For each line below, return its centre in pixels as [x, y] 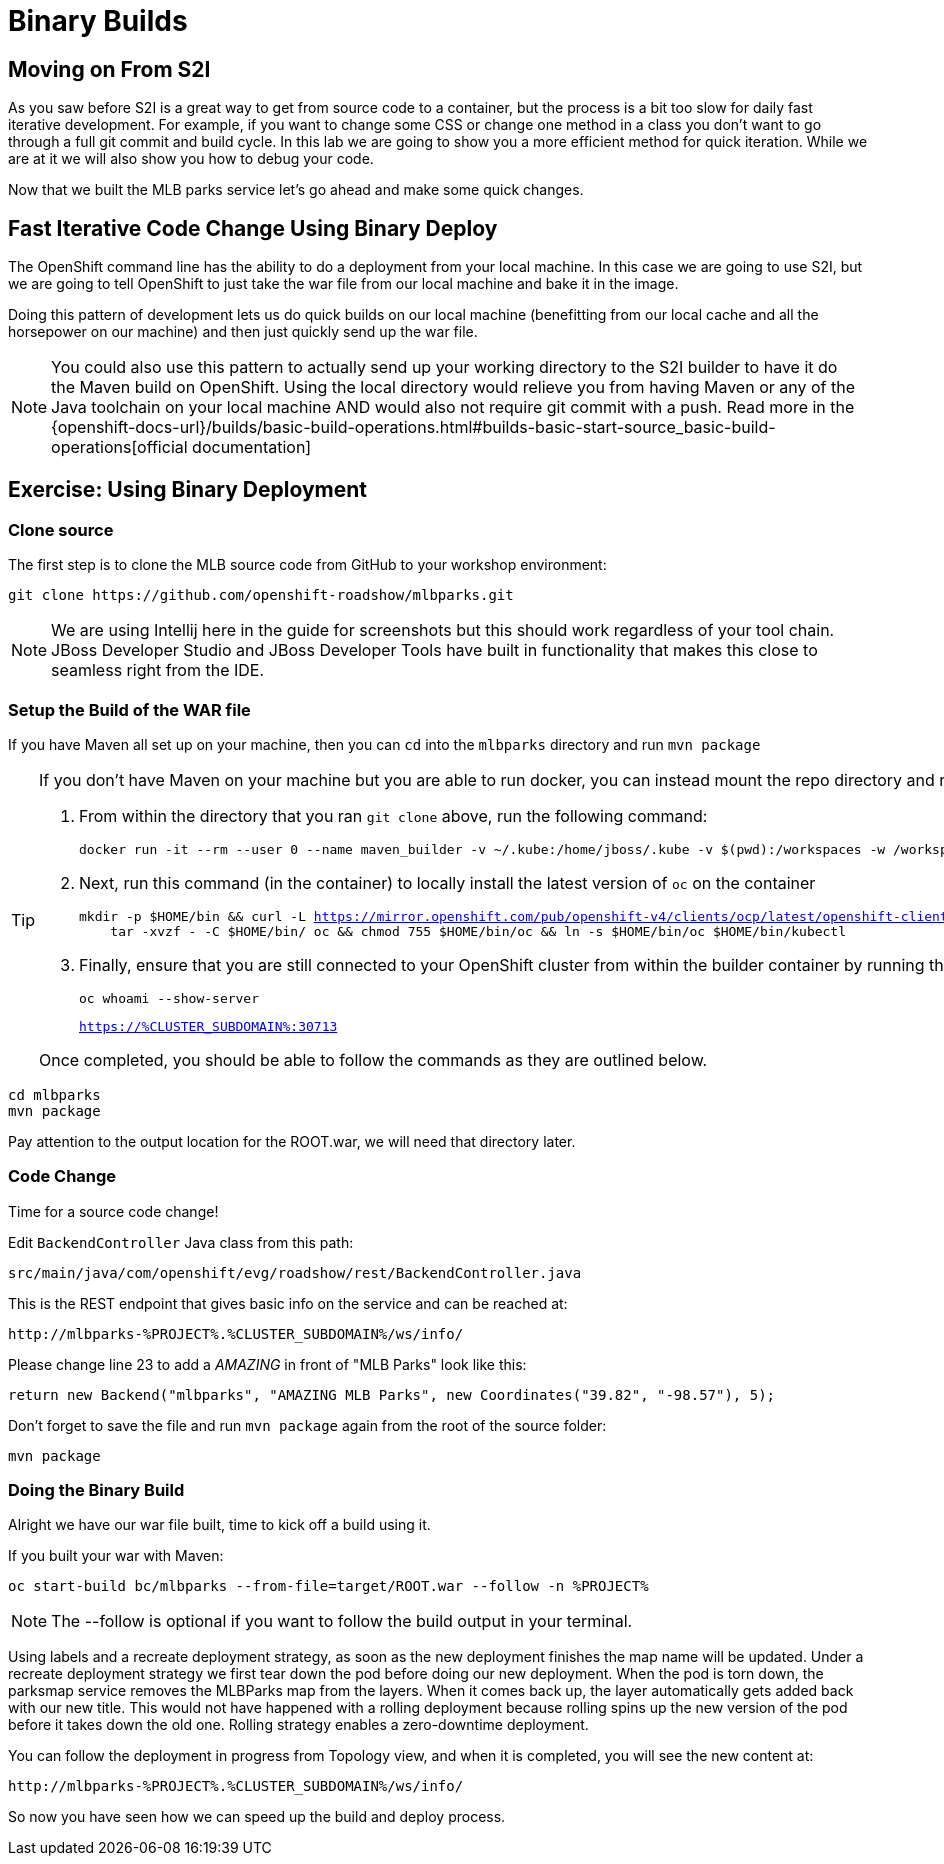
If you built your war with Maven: [116, 1556]
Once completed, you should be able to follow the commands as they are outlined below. [373, 1059]
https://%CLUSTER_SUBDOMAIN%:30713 [208, 1026]
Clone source [61, 529]
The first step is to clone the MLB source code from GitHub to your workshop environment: [307, 565]
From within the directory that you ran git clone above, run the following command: [393, 815]
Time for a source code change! [113, 1211]
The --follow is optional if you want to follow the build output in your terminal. [342, 1621]
